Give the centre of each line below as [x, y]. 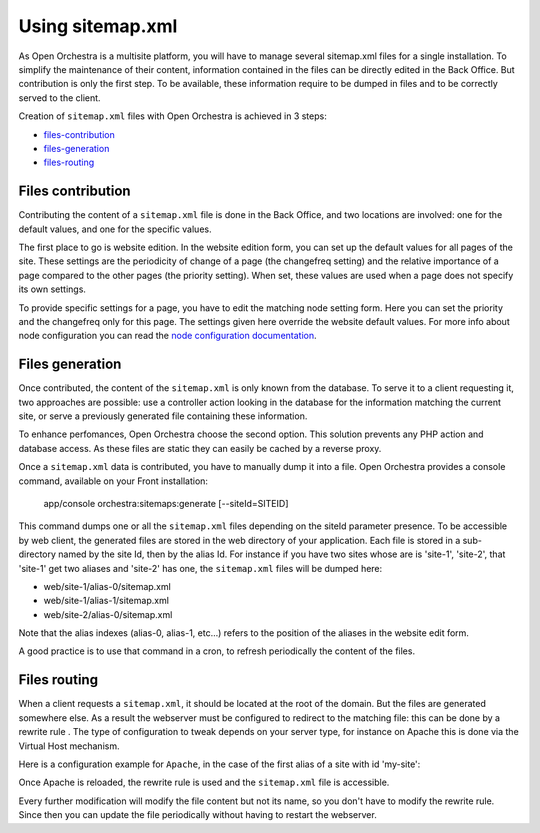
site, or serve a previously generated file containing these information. [163, 416]
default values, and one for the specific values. [115, 229]
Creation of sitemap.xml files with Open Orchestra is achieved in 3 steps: [172, 116]
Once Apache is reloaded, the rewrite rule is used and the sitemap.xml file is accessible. [204, 782]
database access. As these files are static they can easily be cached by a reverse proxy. [200, 448]
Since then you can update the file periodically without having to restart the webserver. [197, 815]
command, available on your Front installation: [113, 481]
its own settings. [52, 289]
